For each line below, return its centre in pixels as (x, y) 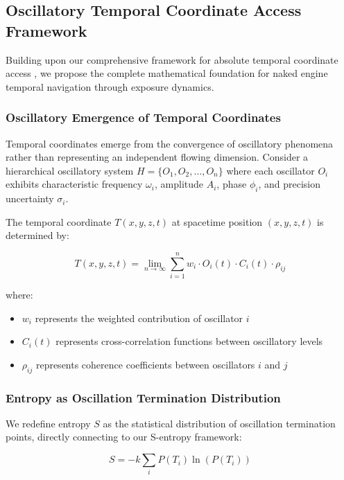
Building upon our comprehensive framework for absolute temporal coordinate (172, 59)
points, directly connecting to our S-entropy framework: (124, 437)
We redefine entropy (48, 423)
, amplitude (179, 184)
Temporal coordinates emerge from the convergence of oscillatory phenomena (170, 143)
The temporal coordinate (59, 221)
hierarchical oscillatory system (70, 170)
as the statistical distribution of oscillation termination (219, 423)
